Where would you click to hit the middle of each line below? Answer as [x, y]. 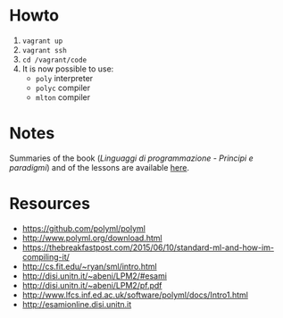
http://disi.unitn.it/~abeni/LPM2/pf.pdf [92, 285]
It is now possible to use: [68, 69]
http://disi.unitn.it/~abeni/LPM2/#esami [95, 276]
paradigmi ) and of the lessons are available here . [100, 167]
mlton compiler [63, 97]
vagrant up [42, 41]
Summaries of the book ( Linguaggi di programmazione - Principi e [131, 158]
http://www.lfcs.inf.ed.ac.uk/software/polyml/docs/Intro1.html [135, 295]
